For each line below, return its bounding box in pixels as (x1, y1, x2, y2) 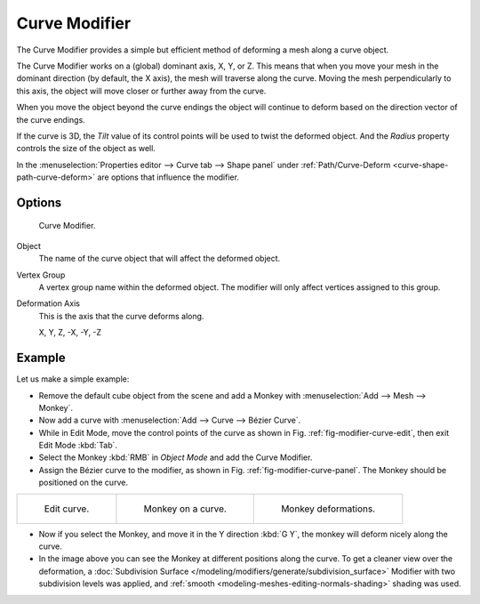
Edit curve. (44, 503, 90, 515)
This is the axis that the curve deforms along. (38, 310, 204, 321)
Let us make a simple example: (16, 374, 130, 384)
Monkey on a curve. (143, 503, 227, 515)
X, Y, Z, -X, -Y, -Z (38, 327, 102, 338)
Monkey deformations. (281, 503, 376, 515)
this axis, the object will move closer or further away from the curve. (16, 85, 267, 96)
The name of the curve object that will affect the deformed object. (38, 254, 281, 264)
